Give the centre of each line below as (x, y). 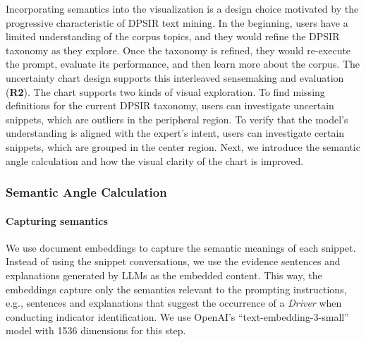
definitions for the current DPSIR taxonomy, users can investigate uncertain (170, 105)
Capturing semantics (57, 220)
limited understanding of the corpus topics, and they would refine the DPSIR (173, 36)
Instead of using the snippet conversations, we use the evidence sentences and (173, 261)
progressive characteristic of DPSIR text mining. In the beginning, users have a (177, 22)
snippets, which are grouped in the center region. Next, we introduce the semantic (183, 146)
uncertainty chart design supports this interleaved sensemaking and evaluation (175, 77)
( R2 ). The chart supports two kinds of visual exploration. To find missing (165, 91)
